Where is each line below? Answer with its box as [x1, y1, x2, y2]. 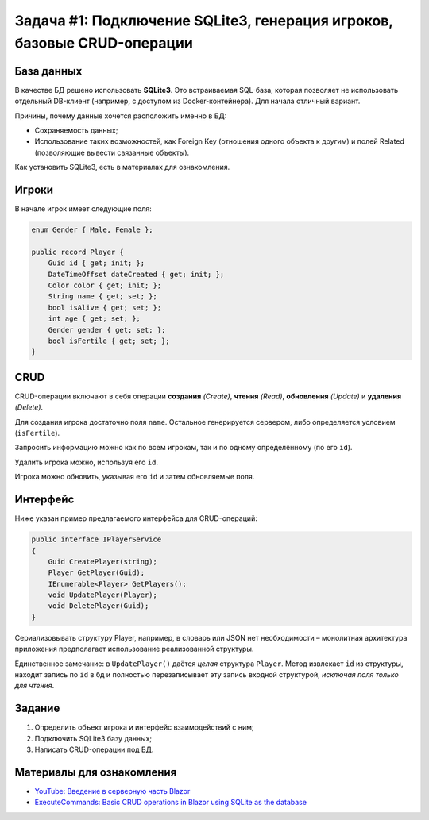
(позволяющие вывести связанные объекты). [34, 148, 190, 157]
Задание [14, 702, 60, 715]
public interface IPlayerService [31, 535, 162, 544]
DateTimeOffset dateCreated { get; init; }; [48, 270, 225, 279]
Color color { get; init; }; [48, 281, 162, 290]
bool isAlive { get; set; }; [48, 302, 162, 312]
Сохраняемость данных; [34, 125, 118, 135]
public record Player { [31, 247, 125, 256]
